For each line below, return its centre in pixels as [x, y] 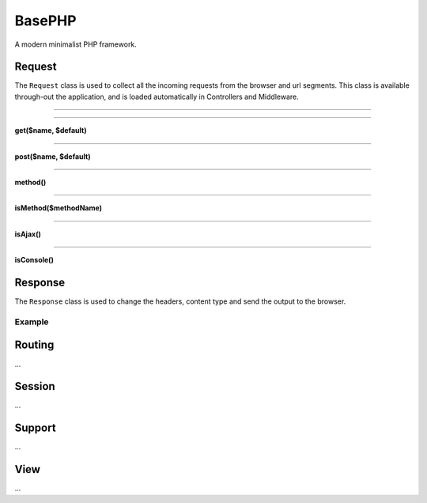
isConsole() [34, 260]
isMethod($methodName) [59, 208]
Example [32, 322]
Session [35, 386]
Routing [34, 345]
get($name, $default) [51, 130]
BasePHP [45, 21]
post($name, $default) [53, 156]
